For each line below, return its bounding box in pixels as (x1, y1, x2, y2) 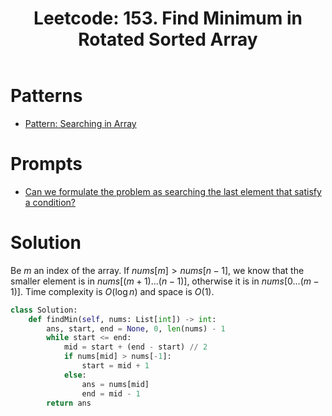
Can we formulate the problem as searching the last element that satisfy (24, 185, 322, 197)
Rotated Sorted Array (78, 28, 258, 51)
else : (63, 370, 87, 380)
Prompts (10, 153, 83, 176)
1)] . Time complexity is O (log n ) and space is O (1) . (10, 285, 215, 297)
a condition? (24, 196, 77, 208)
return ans (46, 398, 92, 408)
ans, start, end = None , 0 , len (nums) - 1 (46, 323, 226, 334)
